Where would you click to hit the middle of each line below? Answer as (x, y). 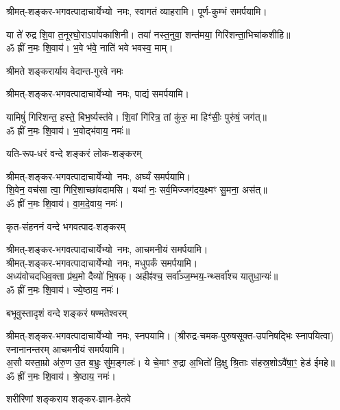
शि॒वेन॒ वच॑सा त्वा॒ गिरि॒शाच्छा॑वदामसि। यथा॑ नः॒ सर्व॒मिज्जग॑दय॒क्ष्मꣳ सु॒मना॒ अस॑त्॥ (137, 190)
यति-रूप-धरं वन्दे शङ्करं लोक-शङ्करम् (74, 153)
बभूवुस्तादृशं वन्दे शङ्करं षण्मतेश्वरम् (67, 312)
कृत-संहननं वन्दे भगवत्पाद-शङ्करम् (66, 226)
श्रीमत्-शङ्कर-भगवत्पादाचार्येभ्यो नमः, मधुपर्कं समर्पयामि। (102, 262)
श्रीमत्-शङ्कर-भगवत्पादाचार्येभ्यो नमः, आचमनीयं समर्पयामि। (107, 249)
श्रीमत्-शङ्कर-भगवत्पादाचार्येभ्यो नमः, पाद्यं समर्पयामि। (98, 94)
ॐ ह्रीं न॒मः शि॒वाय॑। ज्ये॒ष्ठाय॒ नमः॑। (63, 289)
